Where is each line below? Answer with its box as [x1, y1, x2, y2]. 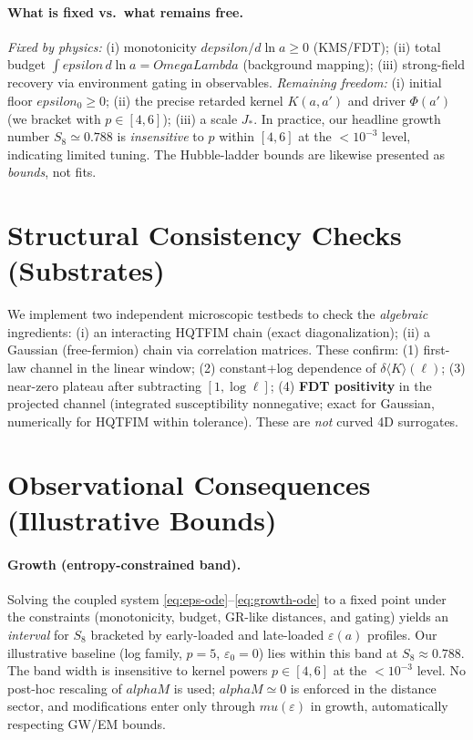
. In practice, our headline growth [253, 108, 441, 128]
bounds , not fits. [7, 162, 97, 181]
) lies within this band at [258, 642, 398, 662]
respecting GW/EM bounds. [7, 714, 166, 733]
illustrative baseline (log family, [7, 642, 182, 662]
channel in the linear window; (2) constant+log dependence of [30, 358, 376, 377]
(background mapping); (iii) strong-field [242, 55, 466, 74]
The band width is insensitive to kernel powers [7, 661, 268, 680]
